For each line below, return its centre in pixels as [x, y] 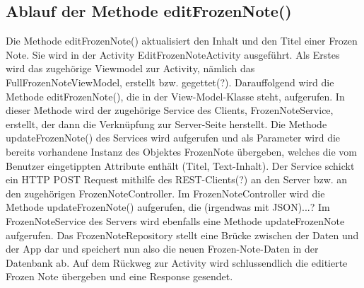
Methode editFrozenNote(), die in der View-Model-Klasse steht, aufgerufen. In [175, 96]
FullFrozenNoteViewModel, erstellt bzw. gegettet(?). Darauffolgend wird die [170, 82]
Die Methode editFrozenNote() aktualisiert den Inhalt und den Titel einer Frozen [182, 41]
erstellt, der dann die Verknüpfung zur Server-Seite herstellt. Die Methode [166, 123]
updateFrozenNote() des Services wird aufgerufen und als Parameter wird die [173, 138]
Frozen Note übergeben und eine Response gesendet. [119, 276]
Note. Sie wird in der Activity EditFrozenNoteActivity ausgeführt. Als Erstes [173, 54]
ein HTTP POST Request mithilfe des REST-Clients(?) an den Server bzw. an [177, 179]
